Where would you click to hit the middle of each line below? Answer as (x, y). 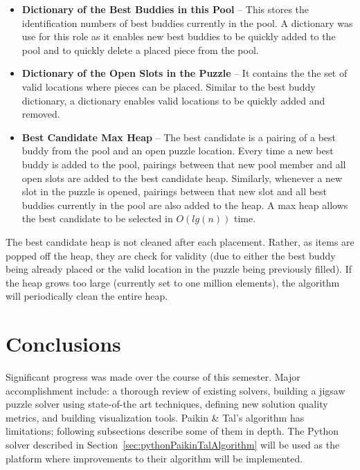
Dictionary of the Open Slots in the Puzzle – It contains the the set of (184, 73)
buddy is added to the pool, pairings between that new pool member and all (184, 164)
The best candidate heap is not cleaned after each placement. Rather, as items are (180, 241)
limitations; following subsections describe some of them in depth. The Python (172, 431)
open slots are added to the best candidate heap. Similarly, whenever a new (182, 178)
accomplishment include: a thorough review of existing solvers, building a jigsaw (175, 390)
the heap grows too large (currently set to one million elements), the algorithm (173, 282)
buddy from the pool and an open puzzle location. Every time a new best (178, 151)
